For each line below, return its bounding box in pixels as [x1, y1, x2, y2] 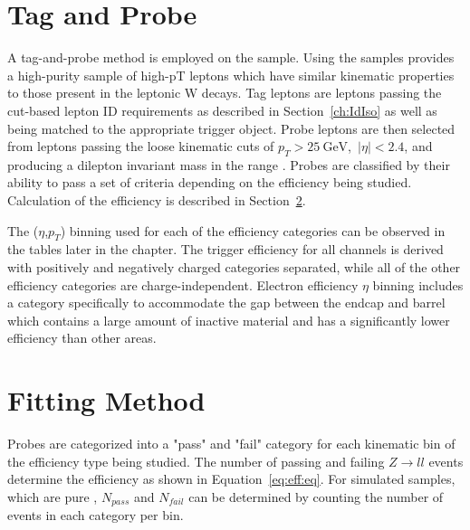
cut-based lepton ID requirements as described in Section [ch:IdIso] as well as [7, 100, 437, 119]
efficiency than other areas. [7, 328, 157, 347]
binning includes [372, 275, 464, 294]
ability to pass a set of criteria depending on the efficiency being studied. [7, 173, 412, 192]
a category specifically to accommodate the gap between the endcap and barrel [7, 293, 446, 312]
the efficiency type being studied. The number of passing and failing [7, 451, 385, 470]
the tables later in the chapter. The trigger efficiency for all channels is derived [7, 240, 444, 259]
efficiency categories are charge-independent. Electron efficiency [7, 275, 359, 294]
